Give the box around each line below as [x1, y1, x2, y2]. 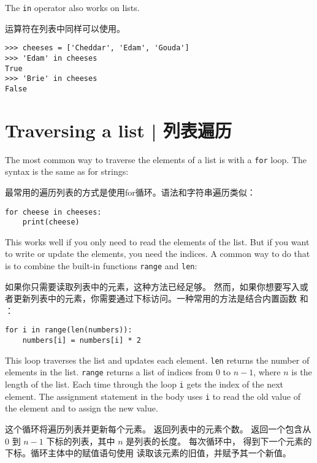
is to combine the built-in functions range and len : [5, 259, 197, 272]
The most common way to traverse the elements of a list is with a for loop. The [5, 153, 307, 166]
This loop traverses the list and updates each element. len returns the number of [5, 353, 310, 366]
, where [253, 365, 281, 378]
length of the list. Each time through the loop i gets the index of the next [5, 378, 284, 391]
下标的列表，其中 [46, 434, 115, 447]
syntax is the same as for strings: [5, 165, 129, 178]
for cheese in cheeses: [5, 207, 102, 216]
